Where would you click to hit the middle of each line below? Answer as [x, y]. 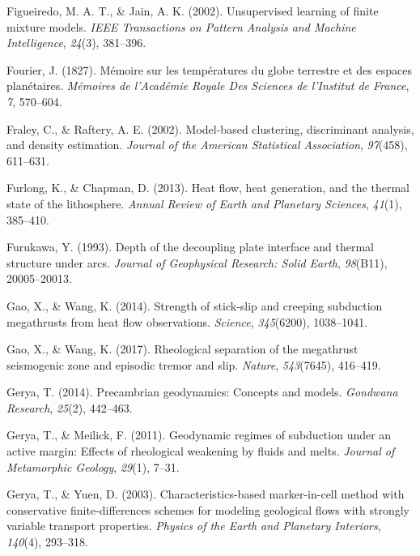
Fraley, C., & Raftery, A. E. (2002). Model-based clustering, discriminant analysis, [210, 128]
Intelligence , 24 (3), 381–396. [76, 43]
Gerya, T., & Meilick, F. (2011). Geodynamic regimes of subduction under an [199, 435]
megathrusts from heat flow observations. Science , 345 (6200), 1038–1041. [187, 321]
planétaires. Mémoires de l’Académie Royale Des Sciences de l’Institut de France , [208, 86]
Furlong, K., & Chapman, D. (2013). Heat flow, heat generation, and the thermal [208, 188]
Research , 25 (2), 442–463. [70, 407]
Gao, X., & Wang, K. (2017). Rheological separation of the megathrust [182, 349]
